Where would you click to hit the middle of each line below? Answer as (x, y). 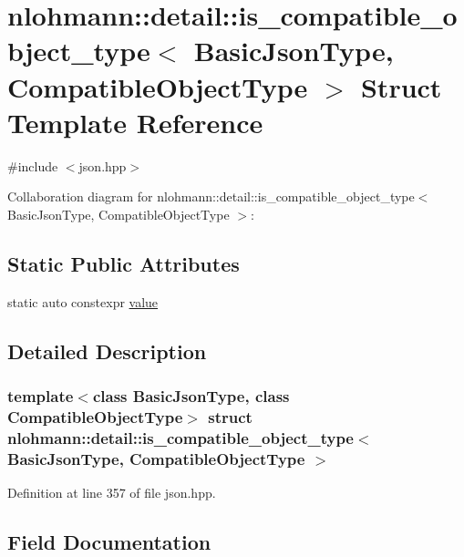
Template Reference (135, 122)
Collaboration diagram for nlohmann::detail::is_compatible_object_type (211, 196)
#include (33, 165)
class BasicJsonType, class (191, 395)
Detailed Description (107, 351)
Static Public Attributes (124, 263)
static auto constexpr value (83, 301)
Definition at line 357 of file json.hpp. (112, 493)
